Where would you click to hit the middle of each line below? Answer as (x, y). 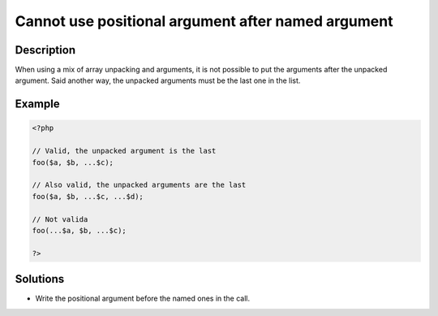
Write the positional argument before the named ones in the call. (143, 299)
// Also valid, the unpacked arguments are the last (139, 185)
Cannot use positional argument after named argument (204, 21)
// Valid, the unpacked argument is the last (124, 151)
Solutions (40, 279)
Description (45, 50)
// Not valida (60, 219)
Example (37, 104)
